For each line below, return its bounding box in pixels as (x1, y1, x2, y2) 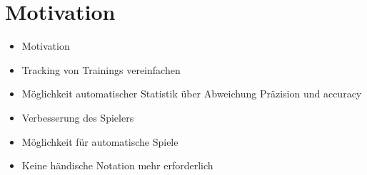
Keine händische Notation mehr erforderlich (21, 158, 213, 173)
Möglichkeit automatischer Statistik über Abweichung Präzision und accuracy (21, 86, 362, 101)
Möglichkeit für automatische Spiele (21, 134, 179, 149)
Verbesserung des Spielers (21, 110, 134, 124)
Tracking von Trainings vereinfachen (21, 62, 181, 77)
